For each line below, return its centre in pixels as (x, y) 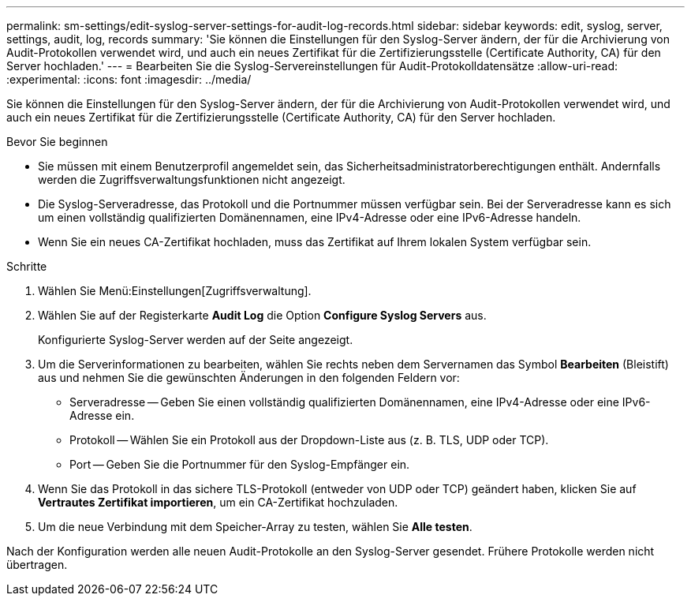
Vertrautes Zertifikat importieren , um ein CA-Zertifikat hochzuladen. (218, 502)
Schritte (27, 266)
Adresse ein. (102, 415)
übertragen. (37, 565)
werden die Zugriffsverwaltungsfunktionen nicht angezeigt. (192, 179)
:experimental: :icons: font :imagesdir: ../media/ (129, 79)
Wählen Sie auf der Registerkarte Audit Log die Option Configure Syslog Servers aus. (262, 315)
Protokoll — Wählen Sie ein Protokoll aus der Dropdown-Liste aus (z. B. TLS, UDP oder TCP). (309, 440)
